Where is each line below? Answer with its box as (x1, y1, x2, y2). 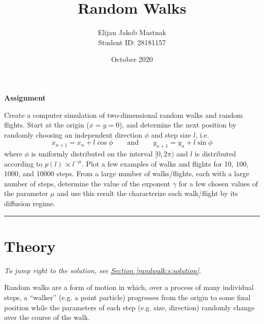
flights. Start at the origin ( (4, 119, 89, 130)
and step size (151, 129, 191, 140)
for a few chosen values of (178, 178, 258, 188)
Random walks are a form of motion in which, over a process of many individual (4, 282, 254, 293)
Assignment (4, 92, 46, 103)
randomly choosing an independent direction (4, 129, 143, 140)
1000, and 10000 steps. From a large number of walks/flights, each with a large (4, 168, 249, 179)
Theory (4, 235, 56, 256)
